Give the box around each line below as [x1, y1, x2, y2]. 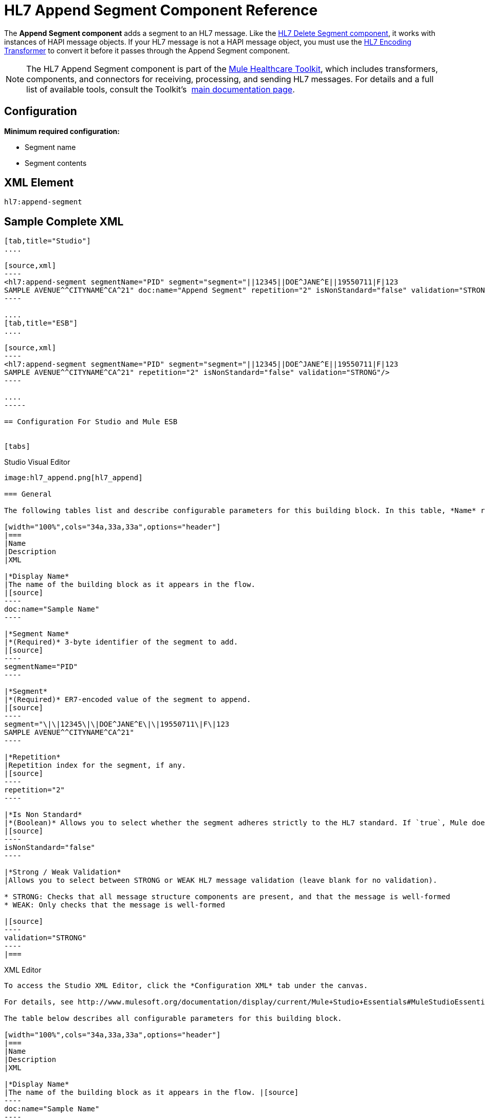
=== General [4, 490, 52, 499]
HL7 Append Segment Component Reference [4, 2, 318, 19]
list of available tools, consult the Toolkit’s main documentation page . [26, 84, 295, 94]
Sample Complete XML [4, 215, 124, 228]
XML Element [4, 176, 74, 189]
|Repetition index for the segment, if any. [4, 761, 186, 770]
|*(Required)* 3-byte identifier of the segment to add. [4, 638, 238, 647]
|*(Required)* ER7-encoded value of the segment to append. [4, 695, 251, 704]
